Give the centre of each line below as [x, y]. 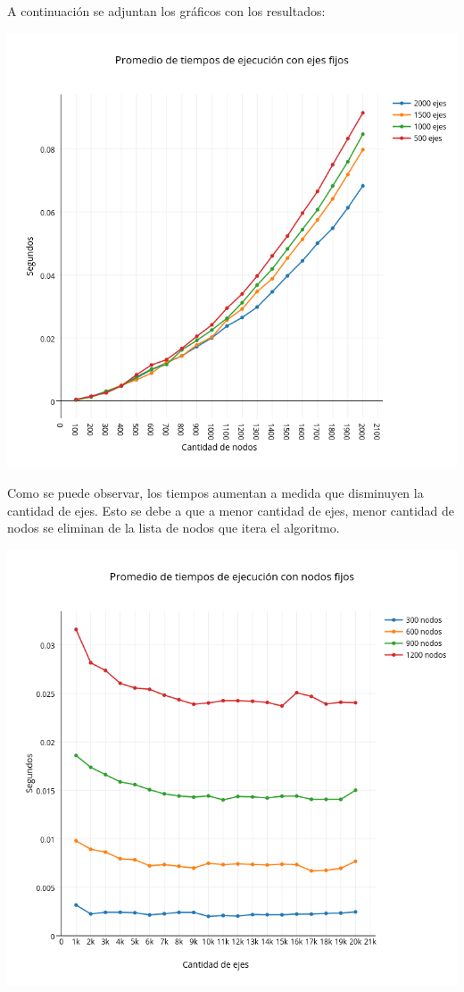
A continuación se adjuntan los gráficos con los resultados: [166, 11]
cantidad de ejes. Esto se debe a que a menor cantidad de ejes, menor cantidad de [231, 510]
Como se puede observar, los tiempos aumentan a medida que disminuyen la [215, 493]
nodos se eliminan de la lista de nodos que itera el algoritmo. [174, 528]
